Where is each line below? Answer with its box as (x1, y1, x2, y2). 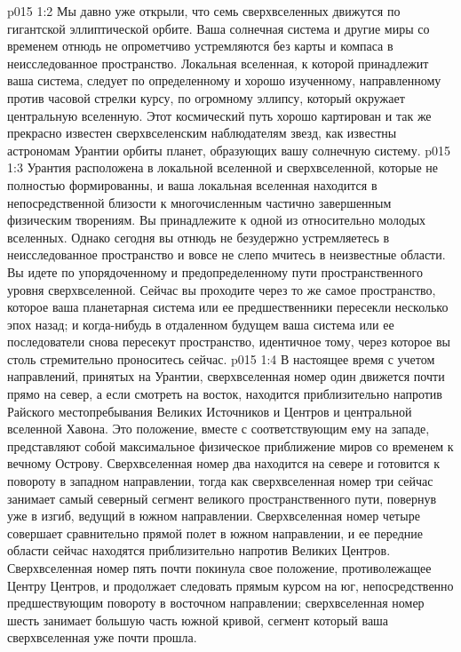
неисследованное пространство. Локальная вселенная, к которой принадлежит (7, 53, 429, 72)
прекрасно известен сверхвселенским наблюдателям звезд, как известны (7, 123, 397, 142)
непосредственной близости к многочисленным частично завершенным (7, 193, 392, 211)
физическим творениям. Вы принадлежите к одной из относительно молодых (7, 211, 426, 229)
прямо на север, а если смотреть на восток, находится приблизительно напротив (7, 385, 442, 403)
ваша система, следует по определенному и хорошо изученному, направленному (7, 71, 441, 90)
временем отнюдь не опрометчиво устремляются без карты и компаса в (7, 36, 393, 55)
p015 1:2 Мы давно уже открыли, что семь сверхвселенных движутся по (7, 2, 401, 20)
